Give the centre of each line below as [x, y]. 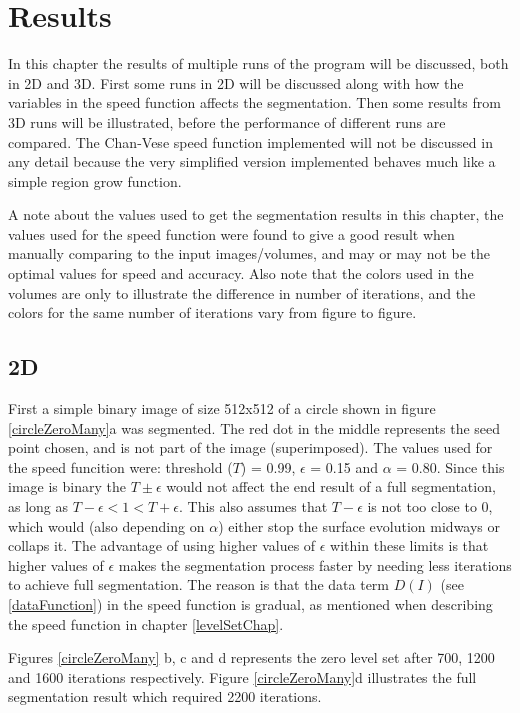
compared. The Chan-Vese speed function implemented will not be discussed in [250, 141]
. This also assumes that [253, 506]
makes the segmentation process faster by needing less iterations [315, 564]
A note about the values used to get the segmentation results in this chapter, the [256, 214]
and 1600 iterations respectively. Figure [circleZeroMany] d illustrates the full [242, 676]
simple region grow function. [95, 180]
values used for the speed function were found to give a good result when [231, 233]
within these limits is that [409, 545]
